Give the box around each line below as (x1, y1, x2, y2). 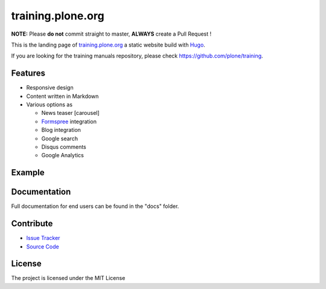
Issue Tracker (26, 235, 60, 242)
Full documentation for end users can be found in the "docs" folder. (11, 203, 179, 210)
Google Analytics (41, 152, 84, 159)
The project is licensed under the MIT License (11, 274, 126, 282)
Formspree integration (41, 118, 97, 125)
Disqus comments (41, 143, 87, 151)
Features (11, 68, 45, 79)
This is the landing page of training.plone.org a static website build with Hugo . (11, 41, 205, 48)
